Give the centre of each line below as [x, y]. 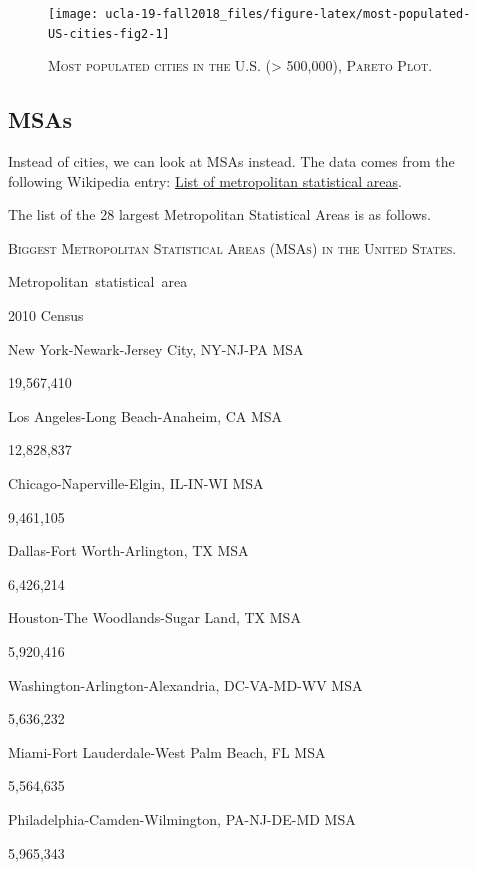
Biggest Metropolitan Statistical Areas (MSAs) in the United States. [232, 247]
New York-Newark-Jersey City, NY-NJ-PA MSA [156, 348]
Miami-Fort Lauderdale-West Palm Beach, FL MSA [167, 751]
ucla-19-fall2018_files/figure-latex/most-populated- [288, 14]
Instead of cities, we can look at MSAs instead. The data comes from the [231, 161]
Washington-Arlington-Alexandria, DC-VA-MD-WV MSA [185, 684]
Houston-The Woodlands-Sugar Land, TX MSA [154, 617]
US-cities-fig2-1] [109, 33]
